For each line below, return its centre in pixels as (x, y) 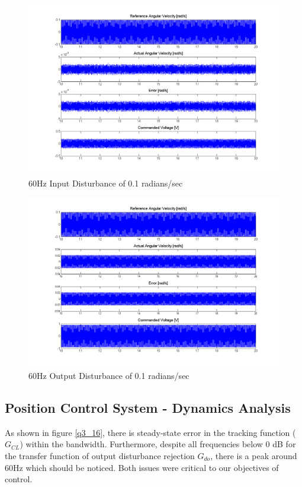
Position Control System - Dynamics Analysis (148, 407)
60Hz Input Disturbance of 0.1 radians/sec (106, 183)
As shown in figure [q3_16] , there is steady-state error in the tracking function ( (150, 432)
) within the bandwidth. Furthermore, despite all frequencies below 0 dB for (158, 444)
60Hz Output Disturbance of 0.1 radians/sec (109, 375)
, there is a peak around (254, 455)
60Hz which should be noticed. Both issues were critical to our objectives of (142, 467)
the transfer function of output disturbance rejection (100, 455)
